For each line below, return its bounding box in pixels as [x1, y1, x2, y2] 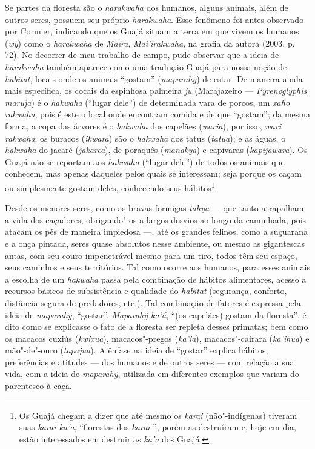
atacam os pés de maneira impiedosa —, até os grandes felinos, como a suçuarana [5, 225, 308, 238]
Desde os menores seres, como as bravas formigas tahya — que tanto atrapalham [5, 202, 304, 214]
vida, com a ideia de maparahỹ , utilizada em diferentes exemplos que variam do [5, 367, 299, 380]
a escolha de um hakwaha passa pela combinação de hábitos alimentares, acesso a [5, 272, 307, 285]
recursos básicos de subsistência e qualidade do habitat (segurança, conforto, [5, 284, 287, 297]
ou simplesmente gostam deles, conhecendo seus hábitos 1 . [5, 179, 217, 194]
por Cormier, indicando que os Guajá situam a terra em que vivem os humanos [5, 25, 299, 38]
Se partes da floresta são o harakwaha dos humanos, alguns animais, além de [5, 1, 288, 13]
